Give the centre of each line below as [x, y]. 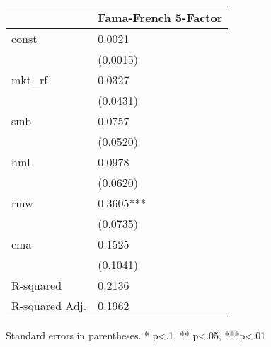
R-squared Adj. [49, 306]
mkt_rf [30, 80]
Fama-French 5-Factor [160, 17]
